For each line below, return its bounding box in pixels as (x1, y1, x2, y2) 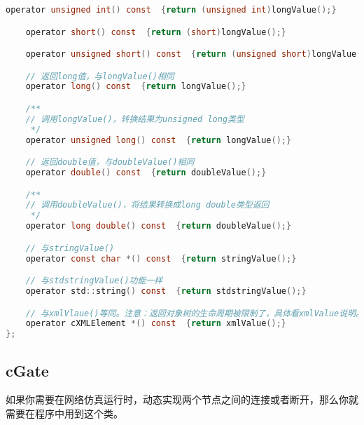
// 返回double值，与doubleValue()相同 (25, 157, 195, 168)
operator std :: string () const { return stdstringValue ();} (25, 286, 307, 296)
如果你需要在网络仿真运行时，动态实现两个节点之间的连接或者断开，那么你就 (6, 392, 358, 407)
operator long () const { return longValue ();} (25, 81, 246, 92)
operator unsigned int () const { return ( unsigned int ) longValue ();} (6, 5, 337, 15)
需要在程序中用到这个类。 (6, 405, 123, 420)
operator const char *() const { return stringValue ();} (25, 253, 297, 264)
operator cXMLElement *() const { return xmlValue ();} (25, 318, 286, 329)
